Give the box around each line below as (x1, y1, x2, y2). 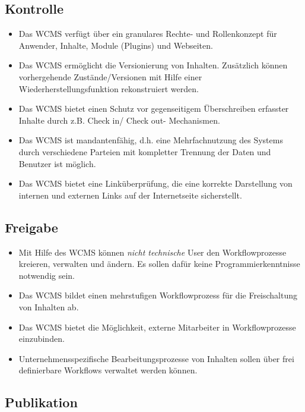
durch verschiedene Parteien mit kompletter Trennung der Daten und (18, 145, 271, 158)
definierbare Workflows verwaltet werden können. (18, 364, 198, 376)
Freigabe (5, 218, 58, 236)
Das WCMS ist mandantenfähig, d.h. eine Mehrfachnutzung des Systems (18, 134, 283, 146)
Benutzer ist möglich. (18, 157, 96, 169)
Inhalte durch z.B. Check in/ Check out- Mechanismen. (18, 114, 220, 126)
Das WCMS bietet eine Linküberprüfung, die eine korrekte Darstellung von (18, 177, 293, 190)
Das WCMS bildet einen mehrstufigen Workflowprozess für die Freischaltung (18, 289, 298, 301)
